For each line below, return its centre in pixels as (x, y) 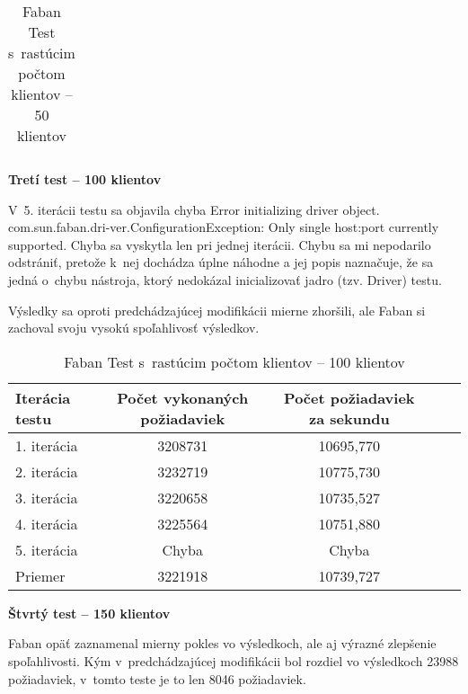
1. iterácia (47, 445)
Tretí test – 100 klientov (85, 179)
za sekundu (349, 418)
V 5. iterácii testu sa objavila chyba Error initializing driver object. (194, 209)
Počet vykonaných (183, 397)
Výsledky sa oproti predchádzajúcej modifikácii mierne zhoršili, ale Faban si (217, 310)
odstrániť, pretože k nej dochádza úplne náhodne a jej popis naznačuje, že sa (221, 262)
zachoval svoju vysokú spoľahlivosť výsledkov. (134, 328)
